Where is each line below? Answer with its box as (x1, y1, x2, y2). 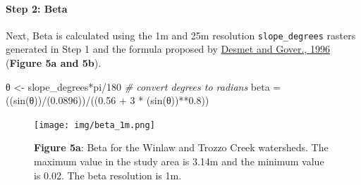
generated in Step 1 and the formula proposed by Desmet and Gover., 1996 (6, 42, 330, 56)
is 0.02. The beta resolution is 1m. (34, 167, 182, 182)
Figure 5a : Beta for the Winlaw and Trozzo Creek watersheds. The (34, 140, 329, 155)
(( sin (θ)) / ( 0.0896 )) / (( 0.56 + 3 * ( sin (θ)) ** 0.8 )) (6, 93, 209, 108)
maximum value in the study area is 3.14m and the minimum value (34, 154, 324, 169)
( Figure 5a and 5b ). (6, 56, 102, 70)
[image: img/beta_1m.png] (34, 120, 155, 130)
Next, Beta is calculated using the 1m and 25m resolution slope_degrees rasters (6, 27, 356, 42)
